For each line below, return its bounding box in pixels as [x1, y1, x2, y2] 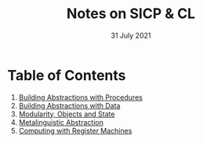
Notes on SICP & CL [66, 5, 196, 23]
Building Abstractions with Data [18, 101, 121, 110]
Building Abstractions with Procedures [18, 92, 143, 102]
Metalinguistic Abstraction [18, 117, 103, 126]
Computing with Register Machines [18, 126, 132, 135]
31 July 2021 [111, 31, 151, 40]
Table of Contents [7, 66, 126, 84]
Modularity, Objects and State [18, 109, 115, 119]
